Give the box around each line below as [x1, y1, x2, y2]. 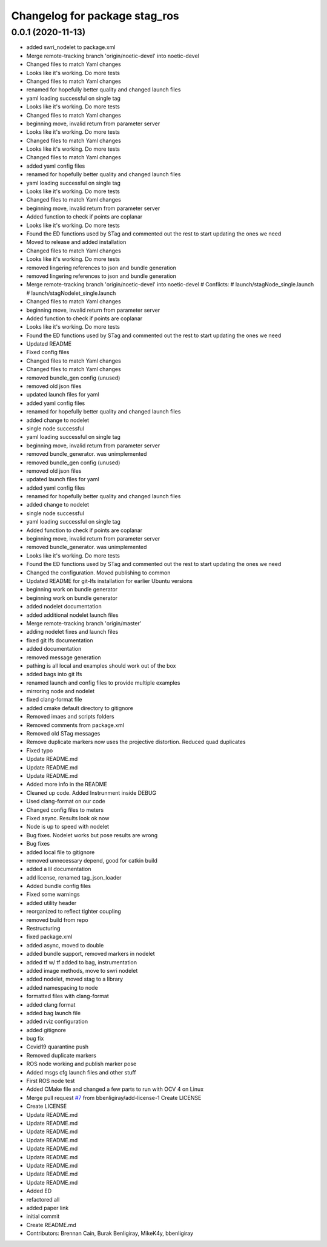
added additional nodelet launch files [26, 611, 119, 619]
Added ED [26, 1187, 51, 1195]
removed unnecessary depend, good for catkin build [26, 857, 157, 864]
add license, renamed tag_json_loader [26, 874, 122, 881]
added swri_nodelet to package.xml [26, 44, 116, 51]
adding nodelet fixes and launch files [26, 628, 119, 636]
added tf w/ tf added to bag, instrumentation [26, 958, 137, 966]
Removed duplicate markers [26, 1051, 97, 1059]
